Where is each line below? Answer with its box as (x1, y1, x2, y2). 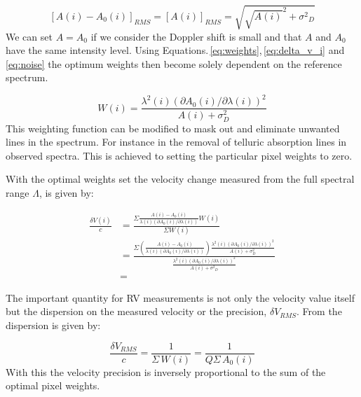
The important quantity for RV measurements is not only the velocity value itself (6, 290, 355, 305)
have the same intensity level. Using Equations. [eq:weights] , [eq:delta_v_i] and (6, 43, 345, 57)
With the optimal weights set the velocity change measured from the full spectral (6, 172, 355, 186)
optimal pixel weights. (6, 378, 100, 393)
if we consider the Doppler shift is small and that (90, 29, 302, 43)
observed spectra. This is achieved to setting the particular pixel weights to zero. (6, 148, 353, 162)
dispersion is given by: (6, 317, 101, 332)
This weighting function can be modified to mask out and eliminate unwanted (6, 120, 340, 135)
